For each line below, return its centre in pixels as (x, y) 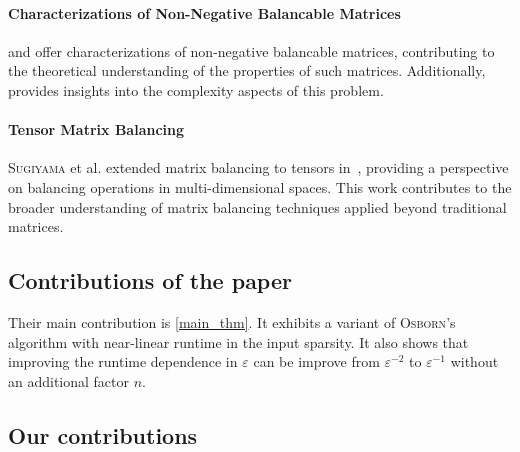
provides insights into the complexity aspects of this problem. (196, 89)
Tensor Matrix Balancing (96, 129)
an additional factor (69, 380)
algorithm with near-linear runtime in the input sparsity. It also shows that (238, 341)
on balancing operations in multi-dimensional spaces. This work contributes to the (260, 186)
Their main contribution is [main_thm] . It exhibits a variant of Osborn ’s (232, 321)
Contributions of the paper (150, 280)
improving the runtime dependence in (123, 361)
